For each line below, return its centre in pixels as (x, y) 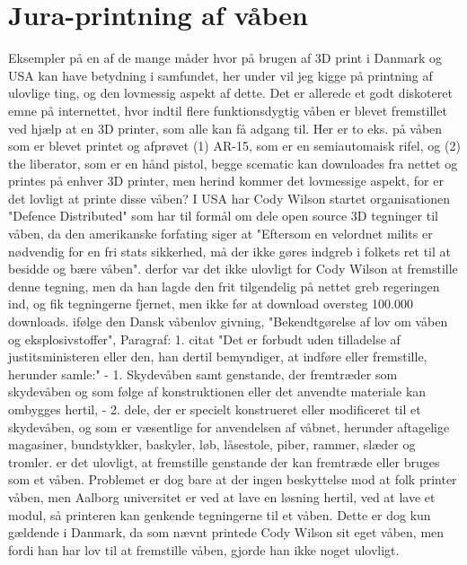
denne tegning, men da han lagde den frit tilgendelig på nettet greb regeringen (224, 286)
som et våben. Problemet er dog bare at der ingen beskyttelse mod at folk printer (233, 479)
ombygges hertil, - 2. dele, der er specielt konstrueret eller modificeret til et (215, 409)
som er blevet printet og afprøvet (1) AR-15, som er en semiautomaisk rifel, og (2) (234, 146)
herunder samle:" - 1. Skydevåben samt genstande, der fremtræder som (203, 374)
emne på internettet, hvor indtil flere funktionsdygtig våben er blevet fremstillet (228, 110)
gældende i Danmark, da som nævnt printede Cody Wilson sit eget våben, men (226, 532)
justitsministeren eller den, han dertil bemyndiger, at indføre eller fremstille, (218, 356)
